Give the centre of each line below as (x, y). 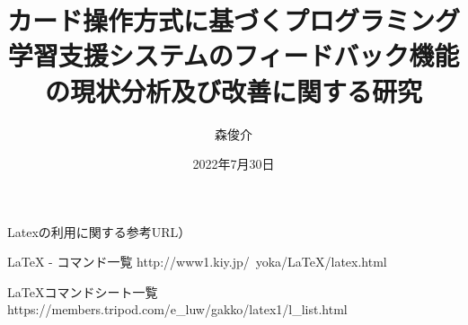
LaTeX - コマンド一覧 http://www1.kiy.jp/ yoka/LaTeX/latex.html (197, 262)
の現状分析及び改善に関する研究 (233, 90)
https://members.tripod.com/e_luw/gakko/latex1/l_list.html (177, 309)
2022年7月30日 (234, 164)
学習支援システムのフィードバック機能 (234, 55)
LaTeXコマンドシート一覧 (83, 291)
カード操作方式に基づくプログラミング (234, 20)
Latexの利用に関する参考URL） (99, 231)
